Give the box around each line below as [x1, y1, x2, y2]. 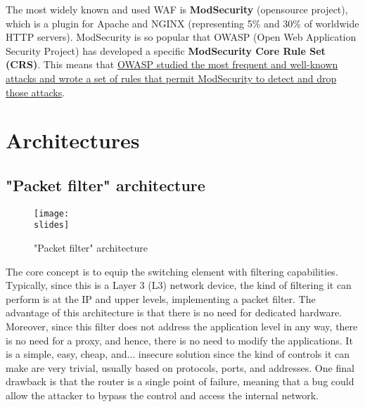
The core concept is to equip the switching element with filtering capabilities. [6, 264, 338, 278]
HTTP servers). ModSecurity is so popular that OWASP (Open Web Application [6, 30, 357, 44]
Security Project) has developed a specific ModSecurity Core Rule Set [6, 43, 326, 58]
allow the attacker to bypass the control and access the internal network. [6, 387, 319, 402]
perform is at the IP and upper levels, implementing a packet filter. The [6, 291, 316, 306]
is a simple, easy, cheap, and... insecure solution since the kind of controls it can [6, 347, 350, 361]
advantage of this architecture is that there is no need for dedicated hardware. [6, 305, 342, 320]
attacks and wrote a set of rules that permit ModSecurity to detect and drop [6, 70, 337, 85]
